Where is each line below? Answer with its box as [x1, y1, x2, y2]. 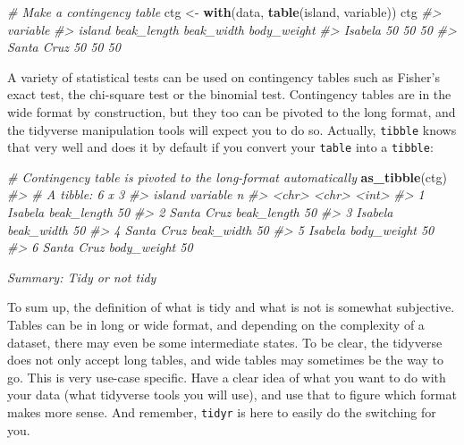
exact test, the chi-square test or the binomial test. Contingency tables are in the [7, 85, 451, 104]
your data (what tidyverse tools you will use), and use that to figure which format [7, 385, 457, 404]
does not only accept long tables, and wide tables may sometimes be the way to [7, 350, 443, 369]
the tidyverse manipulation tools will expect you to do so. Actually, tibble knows [7, 120, 457, 139]
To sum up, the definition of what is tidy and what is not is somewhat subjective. [7, 298, 455, 316]
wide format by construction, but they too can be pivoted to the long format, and [7, 102, 456, 121]
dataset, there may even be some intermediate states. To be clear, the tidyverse [7, 332, 443, 351]
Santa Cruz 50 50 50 [7, 38, 121, 56]
